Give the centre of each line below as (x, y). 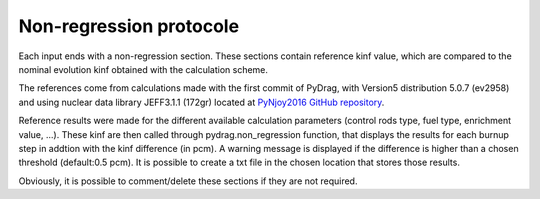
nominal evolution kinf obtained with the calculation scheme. (143, 69)
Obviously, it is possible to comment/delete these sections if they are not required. (188, 181)
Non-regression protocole (129, 26)
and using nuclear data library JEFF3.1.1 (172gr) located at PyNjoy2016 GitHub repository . (201, 102)
